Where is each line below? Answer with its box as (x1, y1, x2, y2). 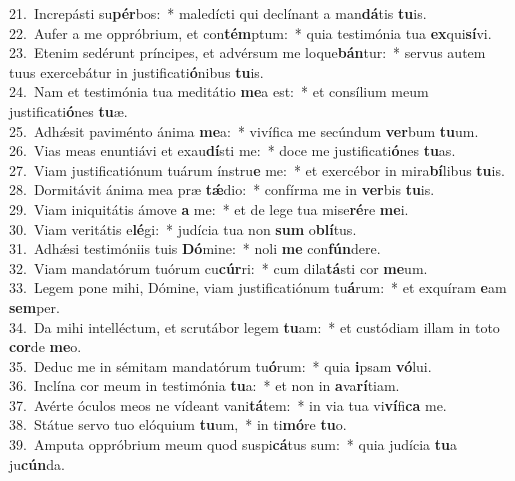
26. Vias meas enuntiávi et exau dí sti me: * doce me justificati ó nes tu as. (9, 140, 456, 161)
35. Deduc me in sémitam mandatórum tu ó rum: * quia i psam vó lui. (9, 355, 432, 376)
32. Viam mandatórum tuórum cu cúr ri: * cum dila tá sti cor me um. (9, 257, 428, 278)
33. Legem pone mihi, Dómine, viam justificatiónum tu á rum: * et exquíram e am (9, 277, 507, 298)
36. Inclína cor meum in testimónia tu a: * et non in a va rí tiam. (9, 375, 400, 396)
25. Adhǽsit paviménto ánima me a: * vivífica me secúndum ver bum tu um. (9, 120, 479, 141)
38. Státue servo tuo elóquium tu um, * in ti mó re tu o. (9, 414, 347, 435)
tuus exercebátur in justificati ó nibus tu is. (9, 61, 264, 82)
